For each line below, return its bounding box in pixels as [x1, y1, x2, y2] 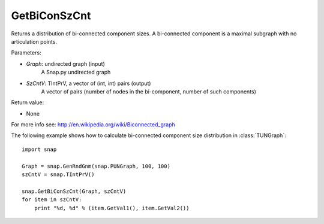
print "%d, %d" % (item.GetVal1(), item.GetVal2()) [34, 204, 190, 211]
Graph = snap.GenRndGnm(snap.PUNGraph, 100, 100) [22, 162, 171, 169]
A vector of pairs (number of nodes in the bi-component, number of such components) [41, 87, 256, 95]
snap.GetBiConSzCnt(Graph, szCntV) [22, 187, 127, 195]
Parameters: [11, 49, 41, 56]
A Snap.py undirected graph [41, 69, 111, 76]
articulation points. [11, 38, 57, 45]
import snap [22, 146, 57, 153]
